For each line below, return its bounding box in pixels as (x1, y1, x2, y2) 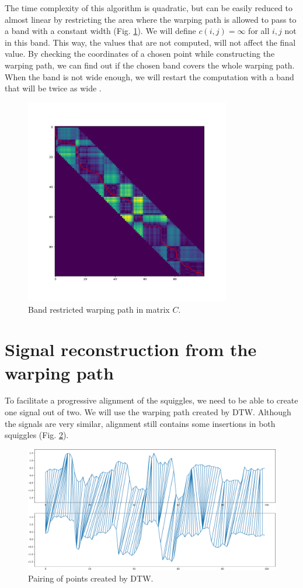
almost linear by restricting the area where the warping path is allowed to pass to (5, 13, 297, 25)
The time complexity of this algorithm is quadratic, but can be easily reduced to (5, 2, 293, 13)
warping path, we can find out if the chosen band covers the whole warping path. (5, 59, 295, 71)
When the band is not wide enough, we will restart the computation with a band (5, 70, 294, 83)
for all (248, 25, 270, 37)
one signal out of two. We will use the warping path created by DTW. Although (5, 406, 291, 418)
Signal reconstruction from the (5, 337, 257, 361)
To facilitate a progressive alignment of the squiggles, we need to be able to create (5, 394, 298, 406)
